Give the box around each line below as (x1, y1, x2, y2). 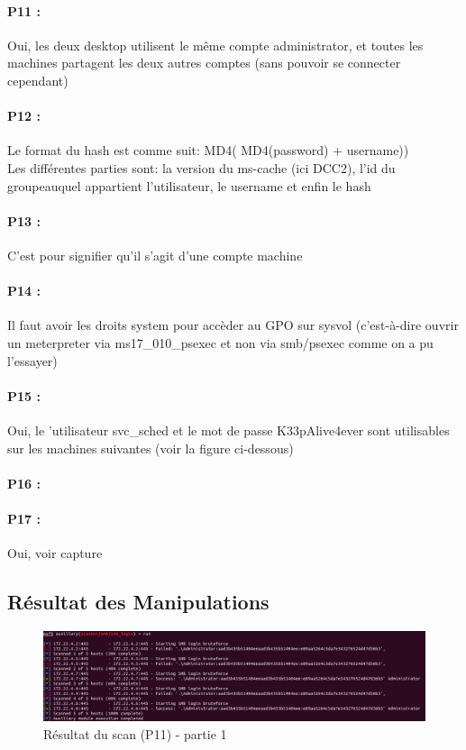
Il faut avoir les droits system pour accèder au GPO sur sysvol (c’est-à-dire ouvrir (7, 316, 459, 334)
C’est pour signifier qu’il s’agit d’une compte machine (7, 245, 303, 264)
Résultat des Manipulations (7, 588, 270, 616)
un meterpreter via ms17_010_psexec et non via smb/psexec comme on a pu (7, 333, 434, 352)
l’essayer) (7, 351, 58, 370)
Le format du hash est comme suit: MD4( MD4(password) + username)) (7, 141, 409, 160)
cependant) (7, 70, 69, 89)
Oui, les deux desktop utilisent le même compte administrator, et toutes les (7, 35, 424, 54)
